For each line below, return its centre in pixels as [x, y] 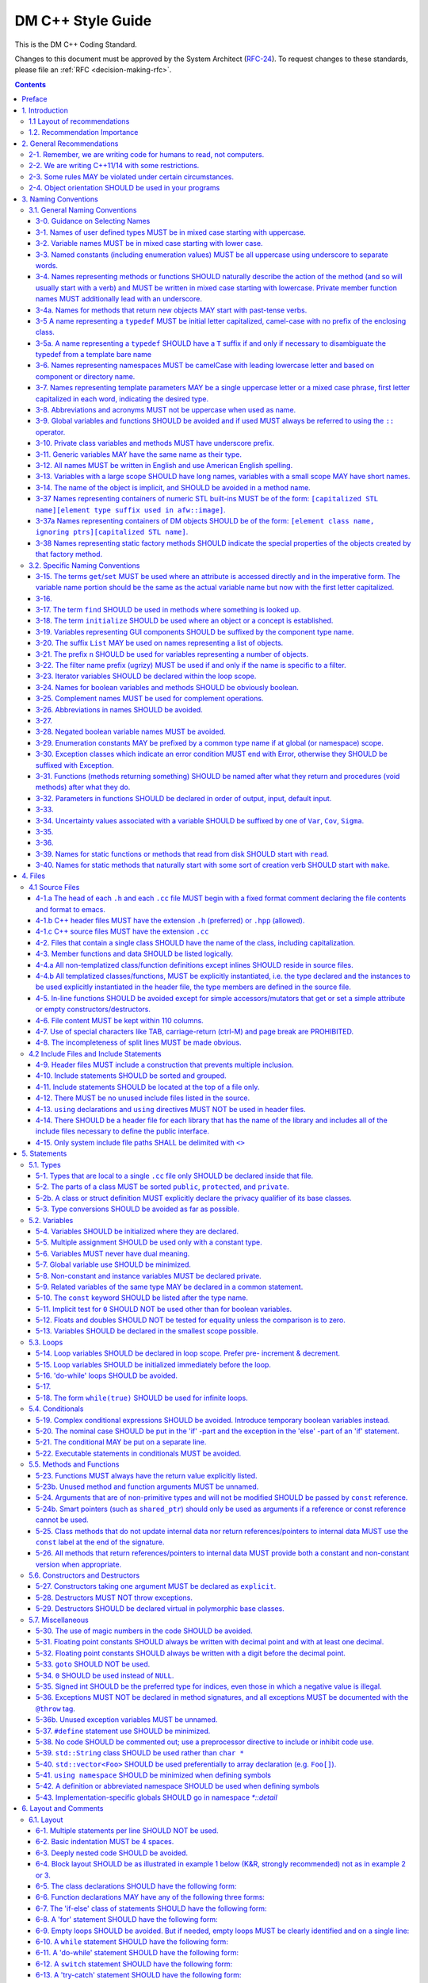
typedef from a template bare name [94, 355]
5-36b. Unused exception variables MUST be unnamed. [127, 1720]
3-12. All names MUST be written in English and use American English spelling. [164, 465]
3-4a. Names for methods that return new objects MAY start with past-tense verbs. [172, 310]
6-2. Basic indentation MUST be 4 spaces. [105, 1842]
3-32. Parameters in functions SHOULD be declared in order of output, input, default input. [184, 798]
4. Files [34, 876]
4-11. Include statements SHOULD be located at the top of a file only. [148, 1087]
